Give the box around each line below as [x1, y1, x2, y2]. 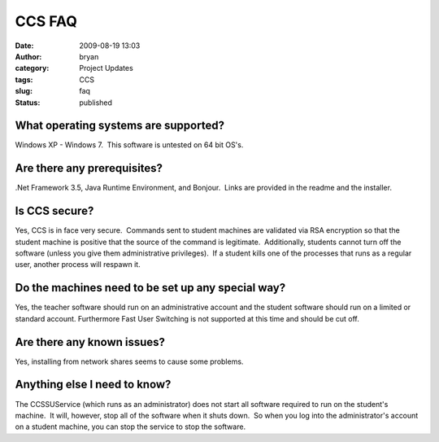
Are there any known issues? [15, 335, 166, 349]
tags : [15, 74, 33, 85]
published [79, 98, 113, 107]
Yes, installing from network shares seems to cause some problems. [15, 357, 244, 366]
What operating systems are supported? [15, 119, 225, 133]
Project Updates [79, 63, 133, 73]
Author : [15, 51, 42, 61]
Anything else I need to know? [15, 378, 172, 392]
